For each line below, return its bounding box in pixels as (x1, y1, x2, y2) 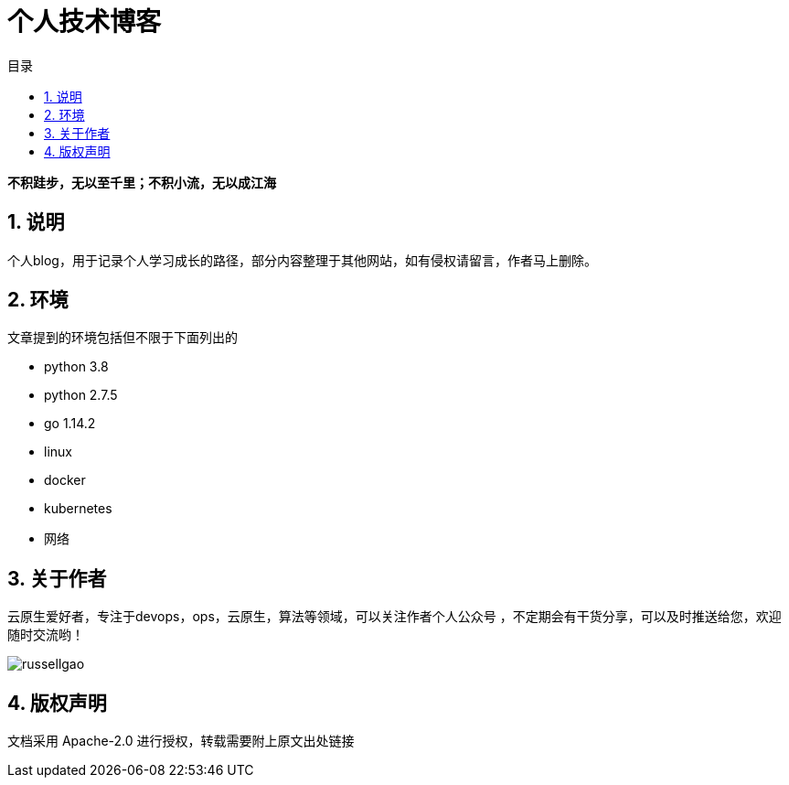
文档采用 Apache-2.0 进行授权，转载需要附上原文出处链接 (7, 733, 355, 749)
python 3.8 (44, 359, 109, 375)
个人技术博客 (7, 6, 162, 38)
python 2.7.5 (44, 387, 118, 403)
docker (44, 472, 86, 489)
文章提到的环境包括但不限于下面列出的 (7, 329, 238, 346)
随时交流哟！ (7, 627, 84, 643)
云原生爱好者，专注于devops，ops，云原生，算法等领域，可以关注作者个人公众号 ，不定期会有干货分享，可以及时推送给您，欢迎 (7, 608, 782, 625)
